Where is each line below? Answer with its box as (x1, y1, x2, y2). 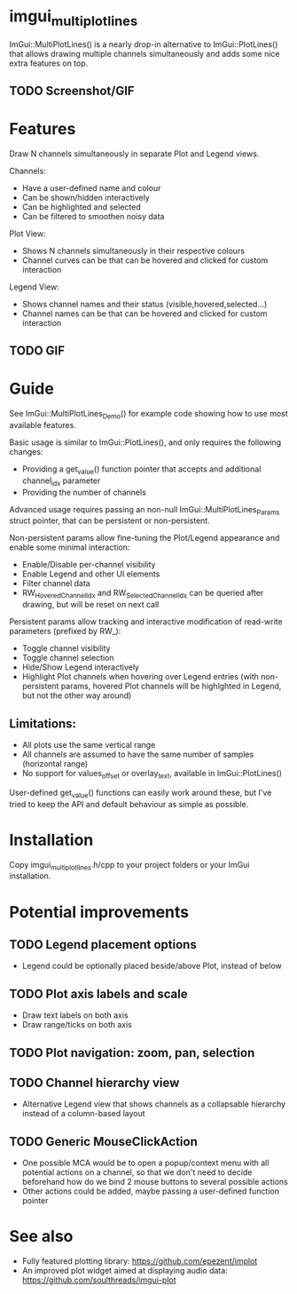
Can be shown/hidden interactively (21, 192, 150, 202)
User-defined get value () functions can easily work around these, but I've (9, 787, 272, 800)
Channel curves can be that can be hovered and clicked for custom (21, 255, 269, 266)
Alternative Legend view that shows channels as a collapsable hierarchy (21, 1099, 286, 1109)
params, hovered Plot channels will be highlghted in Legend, (60, 681, 282, 692)
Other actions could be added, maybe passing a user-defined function (21, 1186, 279, 1196)
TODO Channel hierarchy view (9, 1075, 180, 1090)
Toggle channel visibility (21, 643, 111, 654)
